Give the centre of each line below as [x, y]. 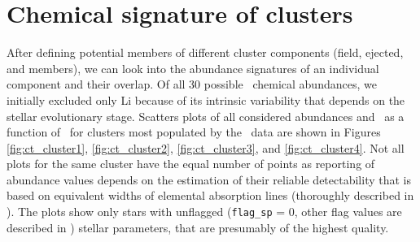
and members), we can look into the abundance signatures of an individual [193, 68]
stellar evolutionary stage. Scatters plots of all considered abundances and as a [206, 116]
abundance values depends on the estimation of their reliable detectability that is [209, 179]
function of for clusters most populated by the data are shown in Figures [194, 132]
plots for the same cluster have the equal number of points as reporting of [191, 164]
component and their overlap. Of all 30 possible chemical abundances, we [192, 84]
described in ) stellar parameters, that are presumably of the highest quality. [198, 227]
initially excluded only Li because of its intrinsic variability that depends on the [206, 99]
